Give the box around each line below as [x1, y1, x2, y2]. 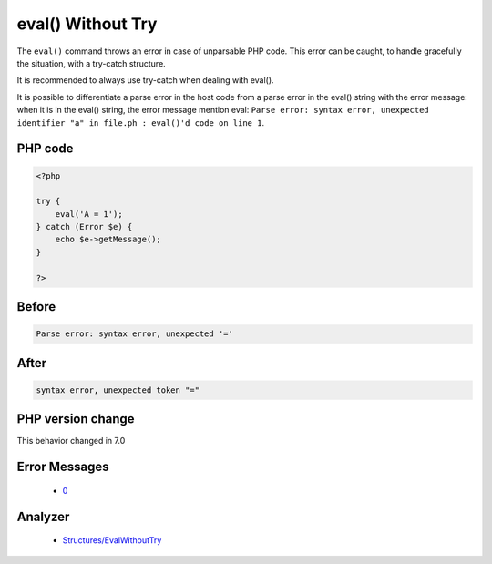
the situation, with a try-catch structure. [16, 57, 166, 68]
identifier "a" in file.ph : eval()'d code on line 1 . [16, 117, 264, 128]
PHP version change [16, 411, 136, 427]
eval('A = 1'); [55, 209, 123, 219]
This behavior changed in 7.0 [16, 436, 126, 446]
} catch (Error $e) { [36, 221, 133, 232]
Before [16, 299, 56, 314]
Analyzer [16, 508, 70, 524]
